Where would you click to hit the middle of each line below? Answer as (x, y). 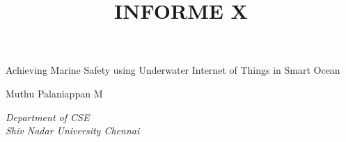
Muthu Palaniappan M (54, 93)
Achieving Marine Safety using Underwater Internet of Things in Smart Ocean (173, 70)
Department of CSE (48, 117)
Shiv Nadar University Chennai (73, 131)
